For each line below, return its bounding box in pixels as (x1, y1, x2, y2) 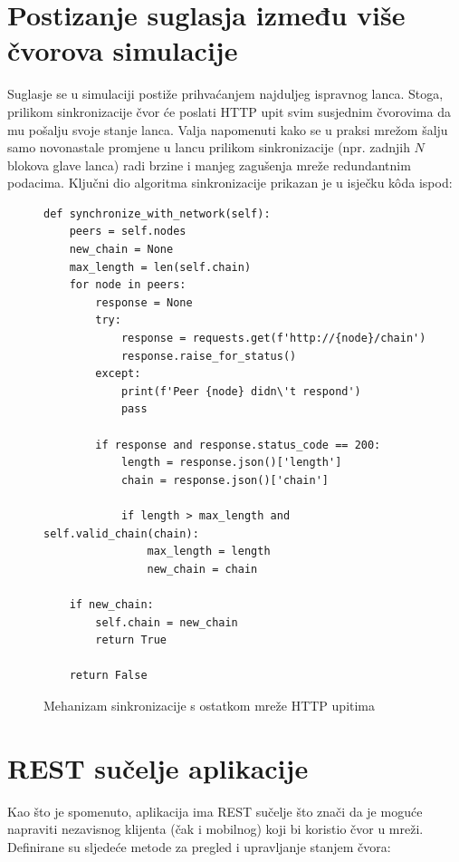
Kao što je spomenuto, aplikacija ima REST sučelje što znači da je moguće (7, 801, 423, 820)
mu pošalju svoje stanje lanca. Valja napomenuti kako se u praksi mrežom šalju (7, 120, 448, 139)
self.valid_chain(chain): (43, 527, 199, 540)
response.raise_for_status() (120, 349, 297, 363)
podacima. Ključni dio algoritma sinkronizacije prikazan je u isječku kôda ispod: (7, 173, 453, 192)
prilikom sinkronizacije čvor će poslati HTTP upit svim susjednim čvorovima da (7, 102, 451, 121)
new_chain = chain (147, 562, 258, 576)
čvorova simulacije (7, 32, 238, 69)
